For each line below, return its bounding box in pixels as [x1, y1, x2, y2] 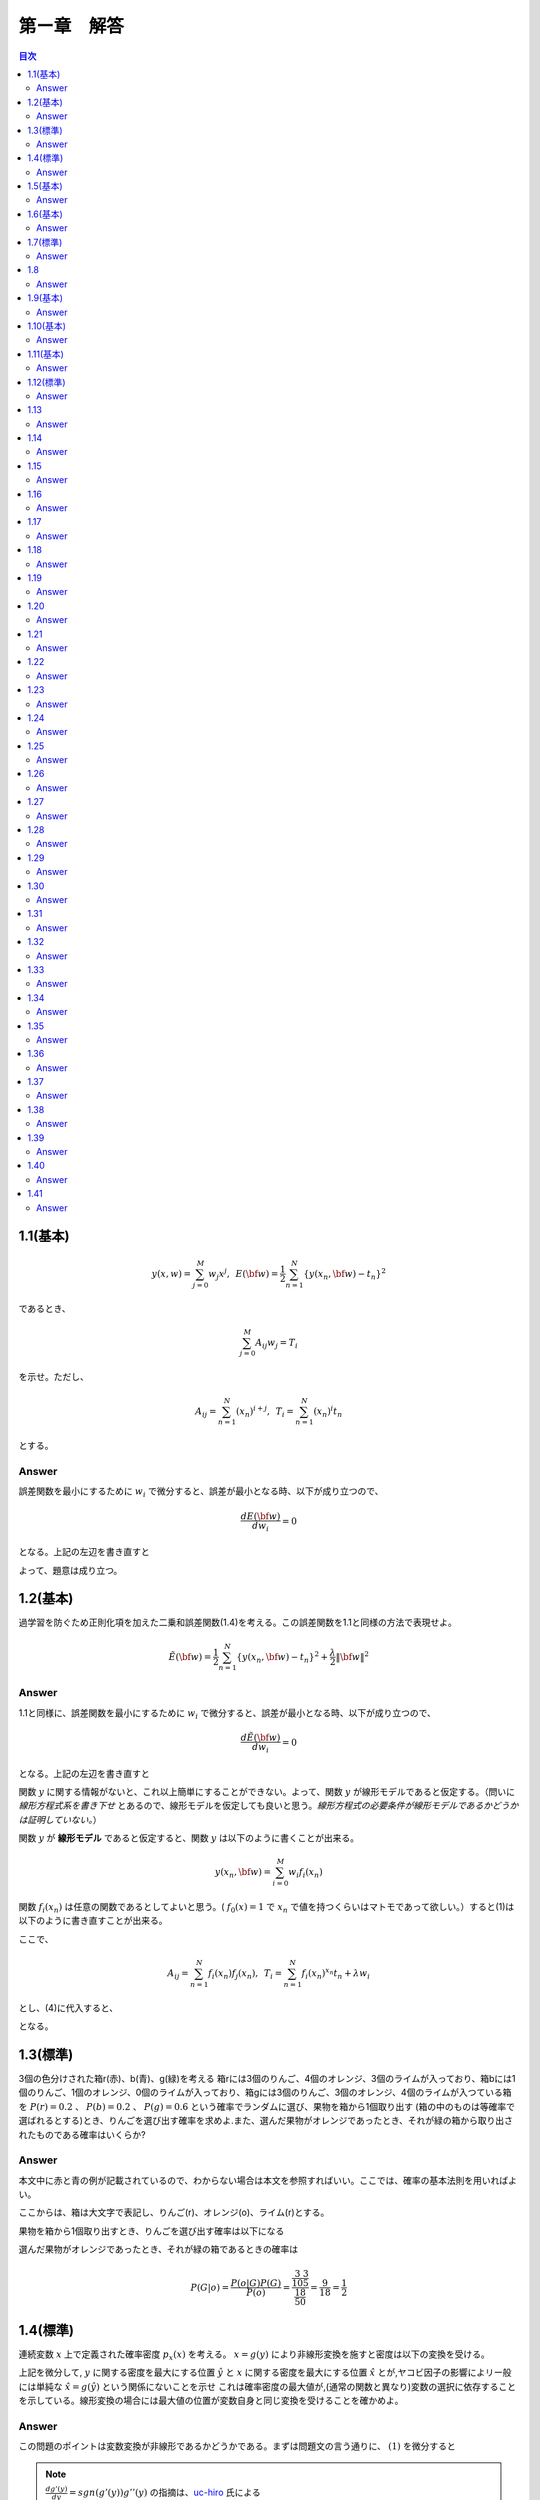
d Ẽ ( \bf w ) [240, 1731, 281, 1743]
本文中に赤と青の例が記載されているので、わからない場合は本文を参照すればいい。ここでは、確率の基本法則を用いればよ [18, 2174, 518, 2186]
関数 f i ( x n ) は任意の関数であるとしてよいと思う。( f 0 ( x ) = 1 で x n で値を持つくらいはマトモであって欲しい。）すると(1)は [18, 1900, 515, 1915]
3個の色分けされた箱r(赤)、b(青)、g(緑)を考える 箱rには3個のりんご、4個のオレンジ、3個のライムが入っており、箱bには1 [18, 2072, 516, 2084]
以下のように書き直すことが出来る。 [18, 1915, 168, 1927]
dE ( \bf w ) [240, 1510, 281, 1522]
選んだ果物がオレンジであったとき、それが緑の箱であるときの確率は [18, 2243, 299, 2255]
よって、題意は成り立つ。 [18, 1564, 123, 1576]
